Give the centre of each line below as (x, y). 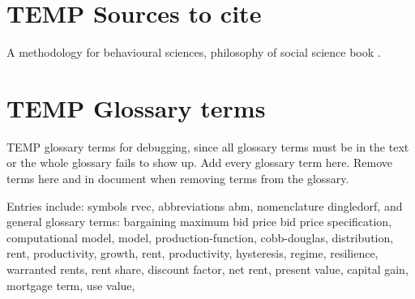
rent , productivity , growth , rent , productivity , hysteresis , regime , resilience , (193, 253)
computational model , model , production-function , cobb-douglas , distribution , (200, 237)
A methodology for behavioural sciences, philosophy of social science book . (194, 52)
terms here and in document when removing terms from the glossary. (178, 179)
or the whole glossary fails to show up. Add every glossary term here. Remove (200, 162)
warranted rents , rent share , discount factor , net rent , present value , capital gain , (207, 269)
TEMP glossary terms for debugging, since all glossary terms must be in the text (208, 146)
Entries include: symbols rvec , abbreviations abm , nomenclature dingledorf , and (205, 205)
